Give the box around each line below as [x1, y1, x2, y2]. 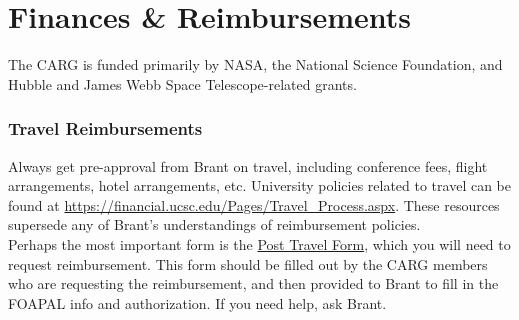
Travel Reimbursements [8, 116, 203, 141]
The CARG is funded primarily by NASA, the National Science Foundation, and [8, 54, 503, 75]
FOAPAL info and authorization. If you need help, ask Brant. [8, 292, 387, 313]
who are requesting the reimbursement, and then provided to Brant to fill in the [8, 273, 499, 294]
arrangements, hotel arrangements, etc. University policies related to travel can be [8, 175, 511, 196]
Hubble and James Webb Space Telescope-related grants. [8, 73, 357, 94]
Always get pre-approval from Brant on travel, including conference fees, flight [8, 155, 488, 176]
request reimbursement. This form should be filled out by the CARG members [8, 253, 488, 274]
